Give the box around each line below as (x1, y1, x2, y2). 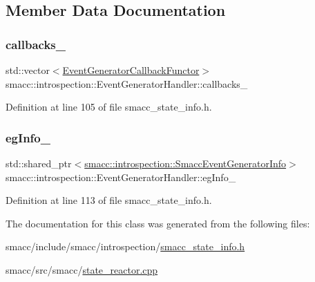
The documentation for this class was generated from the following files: (6, 216, 310, 230)
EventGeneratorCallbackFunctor (62, 63, 200, 77)
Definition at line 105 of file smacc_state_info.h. (6, 100, 212, 114)
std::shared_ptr (6, 156, 72, 170)
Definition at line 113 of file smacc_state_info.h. (6, 193, 212, 207)
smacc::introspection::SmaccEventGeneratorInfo (84, 156, 287, 170)
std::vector (6, 63, 50, 77)
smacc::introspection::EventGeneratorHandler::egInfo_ (6, 169, 236, 184)
